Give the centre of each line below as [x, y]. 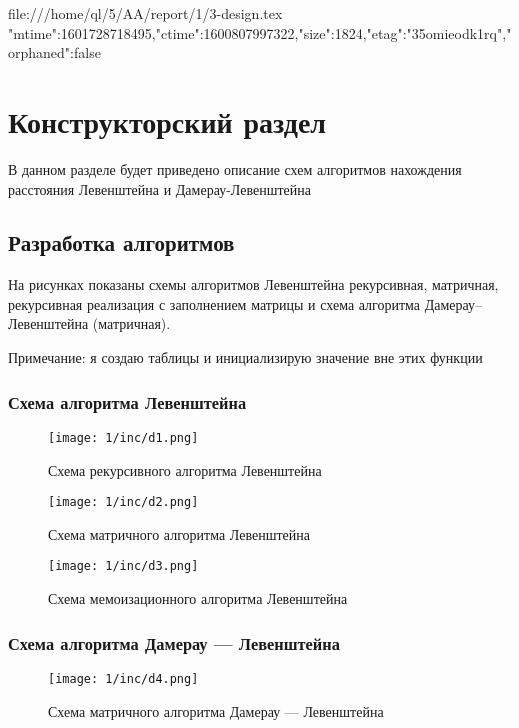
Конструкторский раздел [167, 120]
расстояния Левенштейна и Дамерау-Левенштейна [159, 188]
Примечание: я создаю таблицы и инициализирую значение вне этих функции [245, 357]
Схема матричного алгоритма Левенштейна [179, 533]
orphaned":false [54, 52]
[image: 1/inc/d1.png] [123, 437]
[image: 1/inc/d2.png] [123, 502]
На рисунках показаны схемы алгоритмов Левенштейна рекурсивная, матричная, [253, 284]
